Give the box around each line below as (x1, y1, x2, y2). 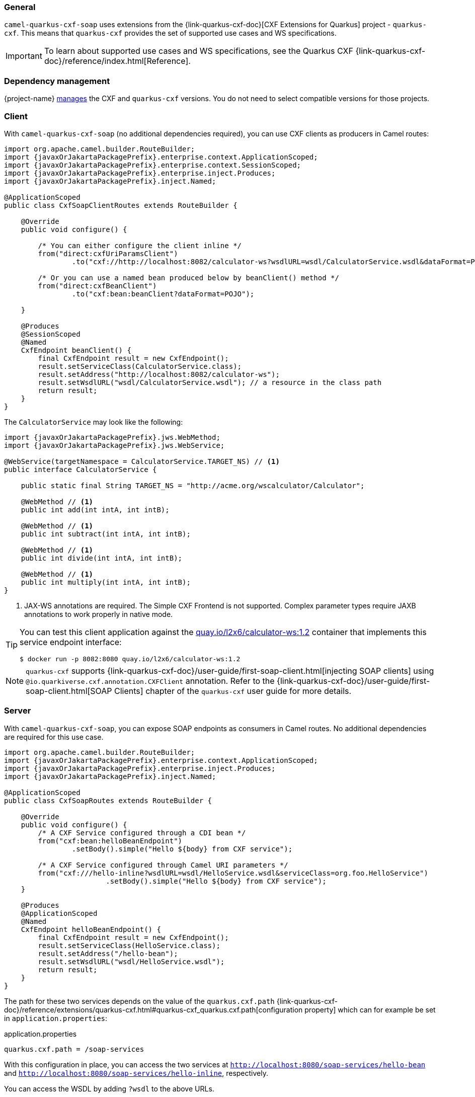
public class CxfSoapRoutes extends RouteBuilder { (4, 796, 212, 805)
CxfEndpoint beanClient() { (21, 346, 131, 354)
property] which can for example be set (304, 1005, 436, 1014)
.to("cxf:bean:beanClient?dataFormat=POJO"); (71, 289, 255, 298)
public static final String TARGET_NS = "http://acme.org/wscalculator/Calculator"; (21, 481, 365, 490)
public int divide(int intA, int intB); (21, 554, 183, 562)
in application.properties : (4, 1013, 108, 1023)
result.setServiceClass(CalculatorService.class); (38, 362, 242, 370)
